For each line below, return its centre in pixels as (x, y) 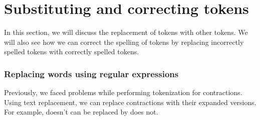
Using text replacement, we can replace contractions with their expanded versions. (130, 102)
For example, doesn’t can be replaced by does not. (81, 112)
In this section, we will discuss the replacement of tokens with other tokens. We (126, 32)
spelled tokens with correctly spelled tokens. (72, 52)
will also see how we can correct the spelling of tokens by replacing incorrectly (124, 42)
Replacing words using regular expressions (91, 73)
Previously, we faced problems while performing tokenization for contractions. (123, 92)
